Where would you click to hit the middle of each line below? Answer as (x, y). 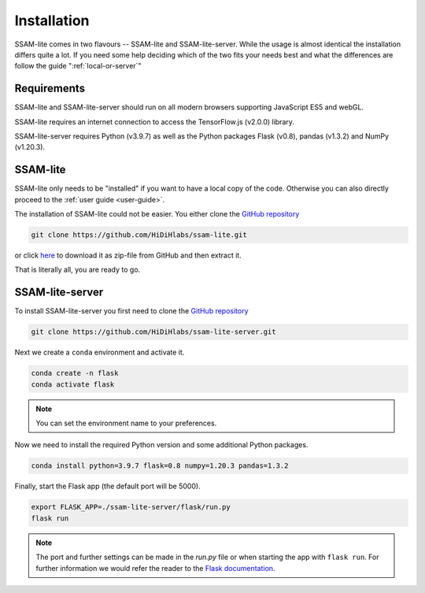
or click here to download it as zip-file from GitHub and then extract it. (128, 255)
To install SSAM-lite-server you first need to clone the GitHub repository (131, 311)
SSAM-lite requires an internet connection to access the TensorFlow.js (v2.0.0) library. (155, 121)
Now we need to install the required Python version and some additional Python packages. (161, 445)
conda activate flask (73, 384)
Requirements (50, 89)
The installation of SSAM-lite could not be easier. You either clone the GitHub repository (157, 214)
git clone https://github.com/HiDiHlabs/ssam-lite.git (139, 235)
